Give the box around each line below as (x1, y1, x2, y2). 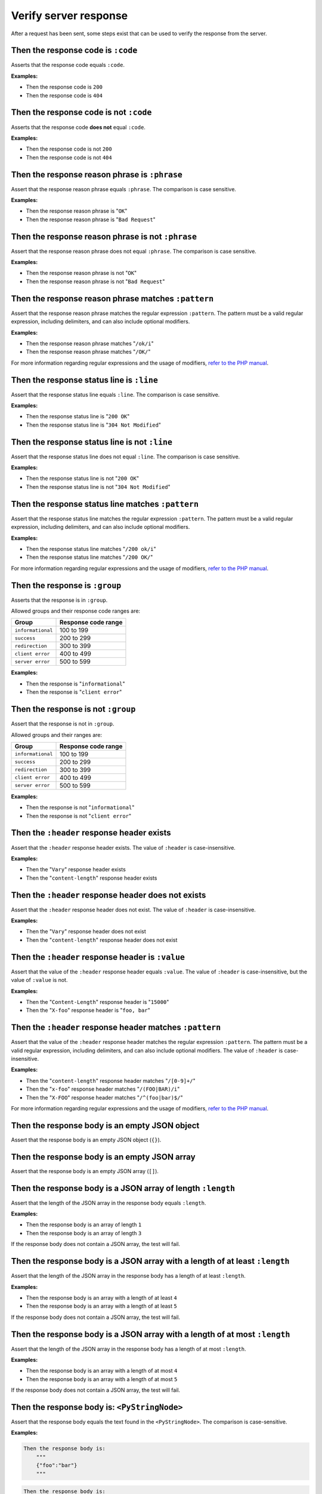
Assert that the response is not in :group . (11, 720, 114, 727)
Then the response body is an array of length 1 (26, 1221, 142, 1228)
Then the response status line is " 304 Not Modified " (26, 421, 161, 428)
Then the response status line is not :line (11, 437, 173, 447)
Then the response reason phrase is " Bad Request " (26, 216, 156, 223)
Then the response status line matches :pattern (11, 499, 199, 509)
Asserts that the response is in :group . (11, 596, 108, 604)
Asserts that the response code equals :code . (11, 62, 125, 69)
